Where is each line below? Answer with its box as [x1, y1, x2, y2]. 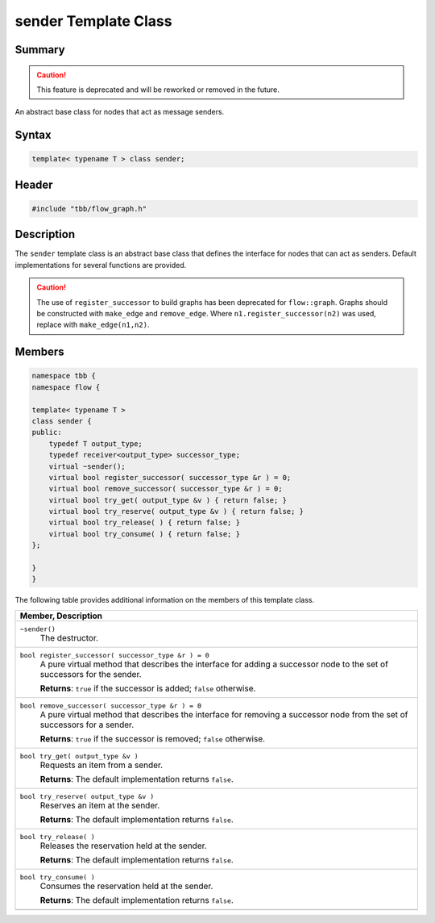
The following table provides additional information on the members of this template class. [14, 595, 314, 605]
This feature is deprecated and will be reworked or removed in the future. [36, 85, 280, 94]
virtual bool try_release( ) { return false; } [48, 518, 241, 528]
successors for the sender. [39, 668, 142, 679]
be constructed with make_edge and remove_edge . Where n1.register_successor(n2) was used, [36, 309, 376, 318]
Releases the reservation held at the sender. [39, 840, 207, 851]
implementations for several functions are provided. [14, 260, 187, 269]
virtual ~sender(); [48, 461, 126, 471]
